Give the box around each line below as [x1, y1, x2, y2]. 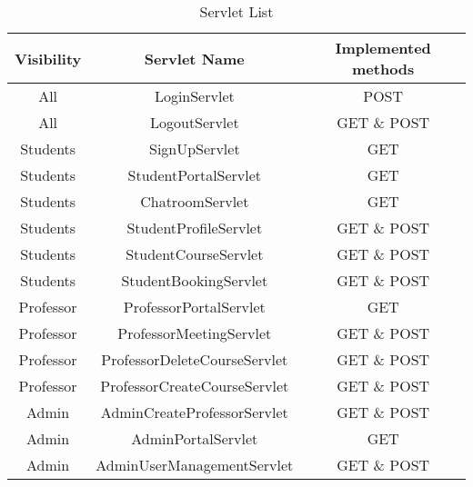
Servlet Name [144, 47, 245, 69]
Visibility [15, 47, 82, 69]
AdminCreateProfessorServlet [100, 402, 288, 422]
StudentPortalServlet [127, 164, 262, 185]
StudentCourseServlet [126, 243, 264, 264]
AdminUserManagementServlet [96, 454, 294, 475]
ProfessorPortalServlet [123, 296, 266, 317]
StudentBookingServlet [121, 270, 268, 291]
